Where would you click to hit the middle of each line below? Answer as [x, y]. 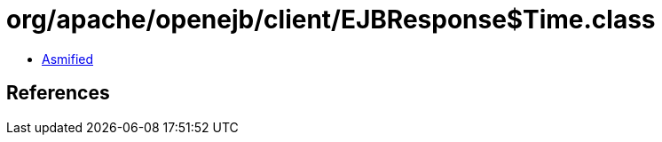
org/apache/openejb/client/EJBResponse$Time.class [331, 20]
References [58, 93]
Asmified [68, 59]
